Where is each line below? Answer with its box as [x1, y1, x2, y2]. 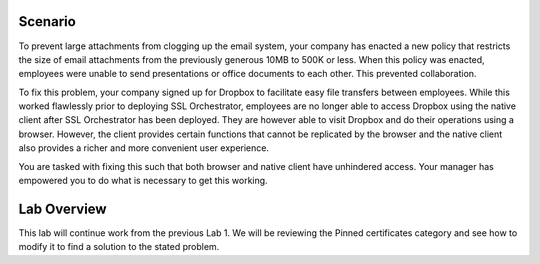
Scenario [18, 13, 77, 30]
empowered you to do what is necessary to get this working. [18, 175, 269, 187]
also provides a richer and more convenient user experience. [18, 142, 270, 154]
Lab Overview [18, 200, 107, 217]
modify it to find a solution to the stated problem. [18, 241, 220, 253]
